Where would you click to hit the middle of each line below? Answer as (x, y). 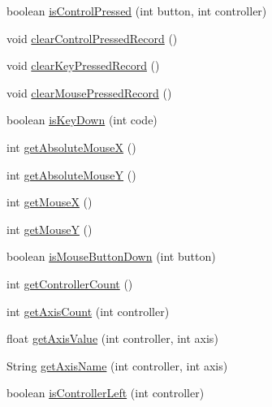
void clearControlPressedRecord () (92, 38)
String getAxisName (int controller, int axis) (117, 365)
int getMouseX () (50, 202)
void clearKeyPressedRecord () (83, 65)
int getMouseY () (50, 229)
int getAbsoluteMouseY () (71, 174)
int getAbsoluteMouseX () (71, 147)
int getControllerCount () (70, 283)
